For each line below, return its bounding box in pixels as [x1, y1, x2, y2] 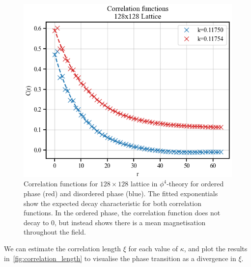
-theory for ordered [167, 178, 224, 189]
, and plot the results [184, 243, 248, 253]
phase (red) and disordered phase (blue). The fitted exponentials [24, 188, 218, 199]
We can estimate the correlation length [4, 243, 121, 253]
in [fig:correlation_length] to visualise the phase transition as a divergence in [4, 253, 236, 263]
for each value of [128, 243, 178, 253]
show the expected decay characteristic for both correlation [24, 198, 201, 208]
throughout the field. [24, 227, 86, 237]
